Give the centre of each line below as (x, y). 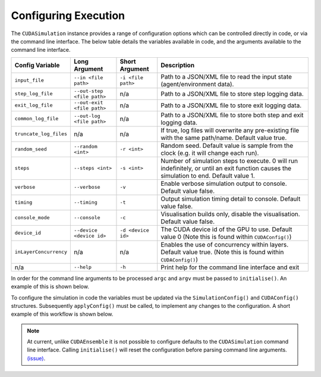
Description (178, 65)
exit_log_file (34, 105)
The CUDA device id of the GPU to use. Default (226, 229)
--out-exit (89, 102)
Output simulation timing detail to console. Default (231, 198)
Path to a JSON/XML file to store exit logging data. (231, 105)
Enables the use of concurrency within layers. (225, 244)
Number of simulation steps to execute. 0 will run (229, 161)
